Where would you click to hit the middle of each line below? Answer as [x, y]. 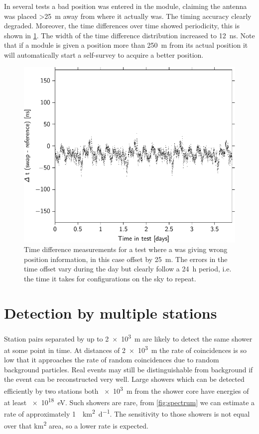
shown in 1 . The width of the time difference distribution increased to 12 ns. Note [129, 35]
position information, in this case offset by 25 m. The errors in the [126, 259]
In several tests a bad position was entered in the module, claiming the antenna [126, 6]
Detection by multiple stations [111, 312]
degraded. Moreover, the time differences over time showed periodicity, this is [122, 26]
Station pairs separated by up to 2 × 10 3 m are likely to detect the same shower [128, 338]
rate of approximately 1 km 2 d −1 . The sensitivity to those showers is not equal [127, 413]
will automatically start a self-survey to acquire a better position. [104, 54]
